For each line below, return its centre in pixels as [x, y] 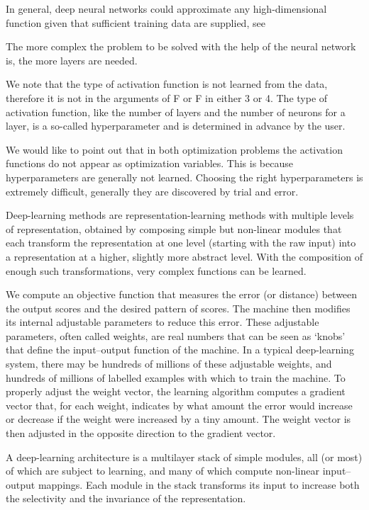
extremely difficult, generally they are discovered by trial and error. [152, 191]
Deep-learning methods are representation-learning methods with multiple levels [180, 215]
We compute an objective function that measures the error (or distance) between [182, 294]
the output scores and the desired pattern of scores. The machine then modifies [178, 308]
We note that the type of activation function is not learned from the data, [167, 84]
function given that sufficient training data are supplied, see [136, 22]
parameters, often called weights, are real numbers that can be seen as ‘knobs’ [176, 335]
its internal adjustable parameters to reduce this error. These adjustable [163, 322]
